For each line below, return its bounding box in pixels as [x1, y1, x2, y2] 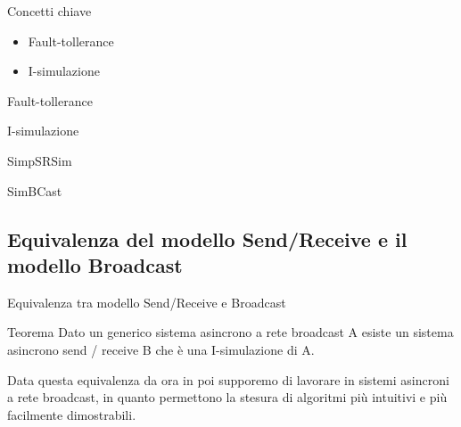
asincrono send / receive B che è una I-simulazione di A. [7, 340, 315, 358]
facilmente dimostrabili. [7, 405, 136, 423]
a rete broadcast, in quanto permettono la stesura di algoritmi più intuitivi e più [7, 388, 448, 406]
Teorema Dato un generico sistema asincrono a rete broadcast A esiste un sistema [7, 323, 454, 341]
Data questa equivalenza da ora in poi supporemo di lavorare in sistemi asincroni [7, 370, 449, 389]
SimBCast [7, 181, 62, 200]
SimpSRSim [7, 151, 72, 169]
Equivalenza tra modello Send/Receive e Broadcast [7, 292, 286, 311]
